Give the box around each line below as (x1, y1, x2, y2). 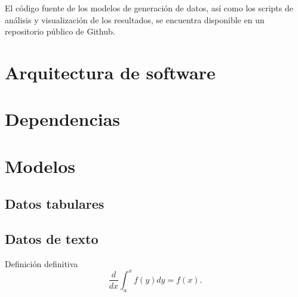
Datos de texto (5, 230, 99, 248)
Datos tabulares (5, 194, 105, 213)
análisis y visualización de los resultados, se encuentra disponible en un (5, 13, 265, 26)
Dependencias (5, 107, 121, 131)
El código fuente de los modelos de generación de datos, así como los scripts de (5, 2, 293, 14)
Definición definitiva (5, 257, 78, 270)
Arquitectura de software (5, 60, 216, 84)
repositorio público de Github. (5, 25, 115, 38)
